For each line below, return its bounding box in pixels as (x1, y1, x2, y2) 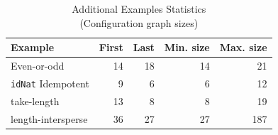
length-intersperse (11, 111, 88, 126)
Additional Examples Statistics (72, 1, 206, 16)
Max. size (219, 40, 267, 55)
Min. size (164, 40, 210, 55)
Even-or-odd (11, 58, 65, 73)
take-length (11, 93, 60, 108)
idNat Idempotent (11, 75, 89, 90)
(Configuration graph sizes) (79, 15, 199, 30)
